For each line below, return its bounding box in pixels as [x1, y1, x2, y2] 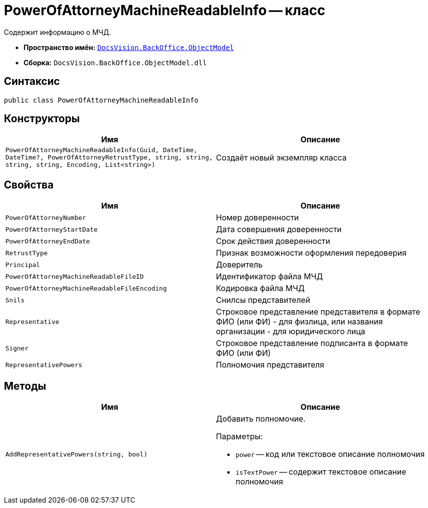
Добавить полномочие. [216, 414, 306, 424]
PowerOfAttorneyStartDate [5, 225, 98, 233]
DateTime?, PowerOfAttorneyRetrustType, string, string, [5, 154, 213, 161]
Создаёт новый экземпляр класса [216, 152, 347, 162]
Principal [5, 261, 40, 268]
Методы [4, 379, 46, 392]
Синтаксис [4, 75, 60, 88]
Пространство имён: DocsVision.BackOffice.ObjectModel [24, 43, 234, 52]
